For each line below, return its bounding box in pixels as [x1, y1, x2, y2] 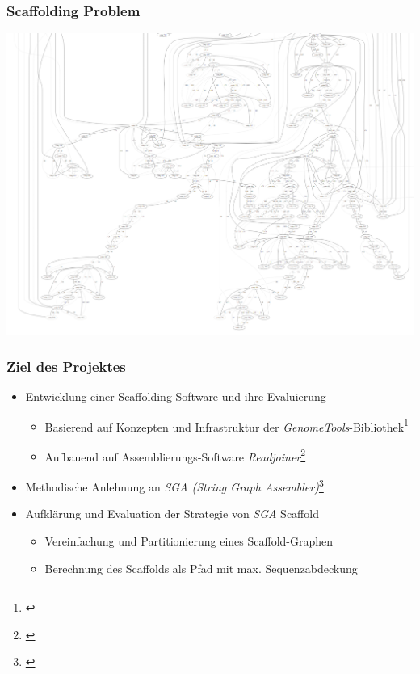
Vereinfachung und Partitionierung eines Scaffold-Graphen [44, 532, 334, 549]
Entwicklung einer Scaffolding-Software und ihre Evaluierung [25, 387, 326, 404]
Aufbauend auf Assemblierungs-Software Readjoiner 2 [44, 445, 306, 465]
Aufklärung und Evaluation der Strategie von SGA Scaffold [25, 505, 319, 522]
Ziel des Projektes [6, 356, 126, 376]
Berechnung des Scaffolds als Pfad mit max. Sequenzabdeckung [44, 559, 358, 576]
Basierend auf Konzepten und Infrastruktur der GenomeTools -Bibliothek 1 [44, 415, 409, 435]
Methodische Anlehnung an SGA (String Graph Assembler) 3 [25, 476, 324, 495]
